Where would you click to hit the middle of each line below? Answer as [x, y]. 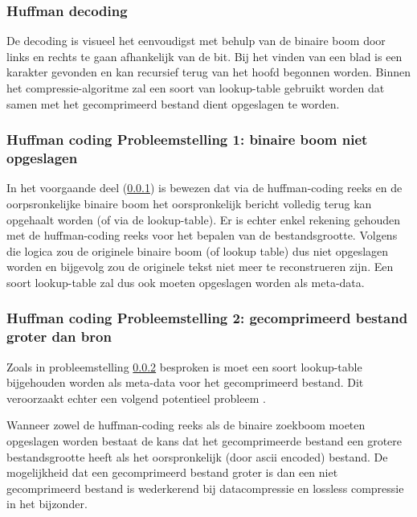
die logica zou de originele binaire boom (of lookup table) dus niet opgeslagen [198, 250]
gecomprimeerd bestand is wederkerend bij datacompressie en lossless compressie [205, 488]
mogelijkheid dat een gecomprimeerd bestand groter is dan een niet [172, 472]
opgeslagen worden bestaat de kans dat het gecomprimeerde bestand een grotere [204, 441]
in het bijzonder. [47, 504]
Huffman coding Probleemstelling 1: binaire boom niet [187, 140]
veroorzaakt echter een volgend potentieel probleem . [136, 398]
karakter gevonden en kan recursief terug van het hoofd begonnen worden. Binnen [208, 72]
